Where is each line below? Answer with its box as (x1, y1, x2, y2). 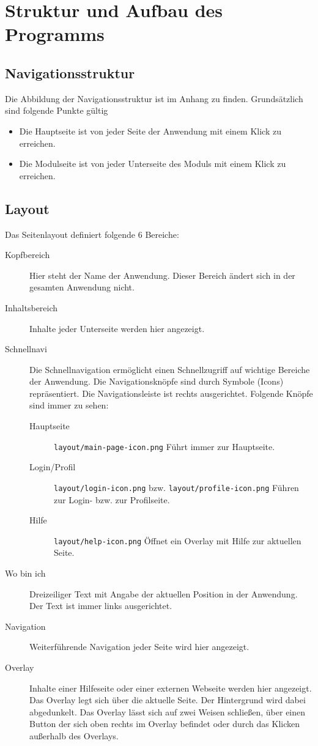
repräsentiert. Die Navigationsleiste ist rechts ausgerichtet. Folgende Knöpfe (29, 386, 313, 399)
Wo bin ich (5, 567, 46, 579)
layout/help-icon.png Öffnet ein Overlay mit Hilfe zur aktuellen (54, 534, 301, 547)
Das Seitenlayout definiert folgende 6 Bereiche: (5, 227, 179, 240)
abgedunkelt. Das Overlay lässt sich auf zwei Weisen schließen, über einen (29, 705, 306, 718)
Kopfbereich (5, 248, 50, 261)
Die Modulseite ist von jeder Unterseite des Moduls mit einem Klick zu (19, 157, 286, 170)
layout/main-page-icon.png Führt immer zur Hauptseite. (54, 440, 275, 452)
